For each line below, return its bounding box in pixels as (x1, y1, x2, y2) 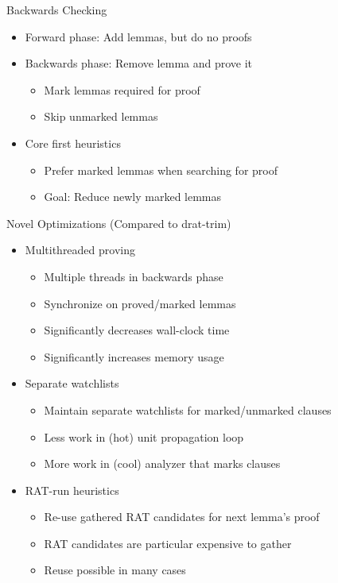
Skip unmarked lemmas (44, 108, 158, 125)
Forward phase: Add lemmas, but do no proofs (25, 28, 252, 44)
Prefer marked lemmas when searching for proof (44, 161, 278, 178)
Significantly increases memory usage (44, 348, 224, 365)
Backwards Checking (6, 2, 107, 17)
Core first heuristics (25, 134, 121, 151)
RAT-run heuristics (25, 481, 119, 498)
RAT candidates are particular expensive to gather (44, 535, 292, 551)
